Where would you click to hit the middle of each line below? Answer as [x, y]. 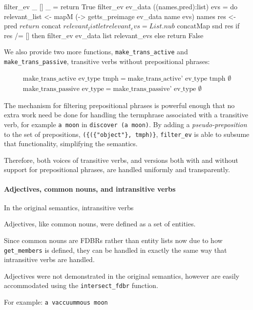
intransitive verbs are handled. [49, 259]
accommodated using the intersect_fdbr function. [81, 285]
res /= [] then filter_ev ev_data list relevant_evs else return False [104, 35]
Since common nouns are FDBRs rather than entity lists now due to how [113, 240]
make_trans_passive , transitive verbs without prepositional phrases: [107, 61]
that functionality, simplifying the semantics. [71, 144]
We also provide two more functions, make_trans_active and [96, 52]
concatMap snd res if [208, 26]
